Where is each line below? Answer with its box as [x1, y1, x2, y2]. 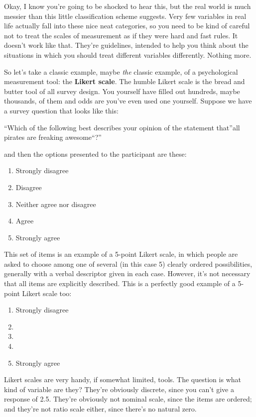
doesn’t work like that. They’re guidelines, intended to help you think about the [4, 40, 249, 50]
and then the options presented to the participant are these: [4, 148, 187, 159]
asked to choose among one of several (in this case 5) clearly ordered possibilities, [4, 258, 253, 269]
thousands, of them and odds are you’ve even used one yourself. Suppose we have [4, 96, 252, 106]
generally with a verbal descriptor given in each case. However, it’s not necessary [4, 268, 251, 279]
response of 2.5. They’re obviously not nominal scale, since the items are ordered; [4, 394, 252, 404]
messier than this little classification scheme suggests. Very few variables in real [4, 10, 247, 21]
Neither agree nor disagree [15, 199, 96, 209]
